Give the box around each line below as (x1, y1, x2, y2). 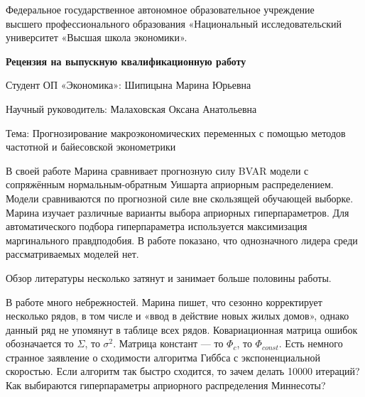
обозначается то (6, 336, 74, 351)
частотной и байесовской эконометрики (6, 139, 176, 154)
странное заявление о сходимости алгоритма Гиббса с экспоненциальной (6, 349, 320, 364)
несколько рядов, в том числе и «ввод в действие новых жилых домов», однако (6, 308, 349, 323)
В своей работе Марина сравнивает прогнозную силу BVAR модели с (6, 163, 309, 178)
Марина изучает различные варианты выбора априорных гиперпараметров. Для (6, 205, 349, 219)
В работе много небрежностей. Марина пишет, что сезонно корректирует (6, 294, 322, 309)
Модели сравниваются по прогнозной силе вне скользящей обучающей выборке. (6, 190, 354, 205)
